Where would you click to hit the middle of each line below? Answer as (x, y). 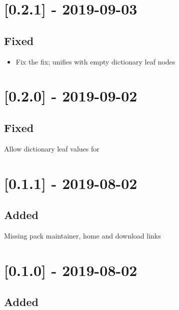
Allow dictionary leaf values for (52, 148)
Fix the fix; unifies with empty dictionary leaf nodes (95, 61)
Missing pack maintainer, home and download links (82, 235)
